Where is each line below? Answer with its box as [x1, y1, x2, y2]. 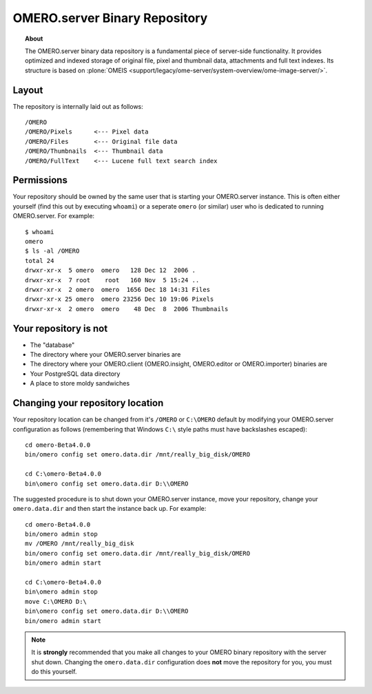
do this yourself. [31, 668, 77, 676]
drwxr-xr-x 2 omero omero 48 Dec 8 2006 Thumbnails [25, 305, 229, 313]
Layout [12, 84, 43, 96]
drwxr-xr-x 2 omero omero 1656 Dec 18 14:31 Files [25, 286, 210, 293]
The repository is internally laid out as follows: [12, 102, 144, 110]
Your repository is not [12, 322, 108, 334]
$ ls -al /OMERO [25, 247, 80, 255]
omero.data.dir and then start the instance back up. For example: [12, 505, 207, 513]
